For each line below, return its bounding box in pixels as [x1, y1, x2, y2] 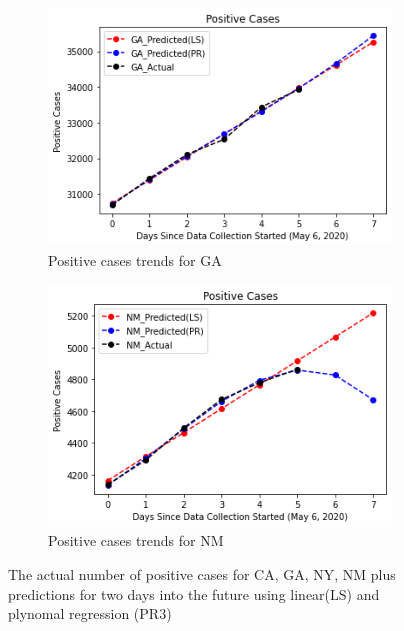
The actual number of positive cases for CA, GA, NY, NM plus [8, 563, 396, 584]
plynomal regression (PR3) [8, 603, 172, 624]
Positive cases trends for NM [48, 530, 224, 551]
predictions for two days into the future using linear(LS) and [8, 583, 380, 604]
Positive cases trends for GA [48, 250, 222, 271]
